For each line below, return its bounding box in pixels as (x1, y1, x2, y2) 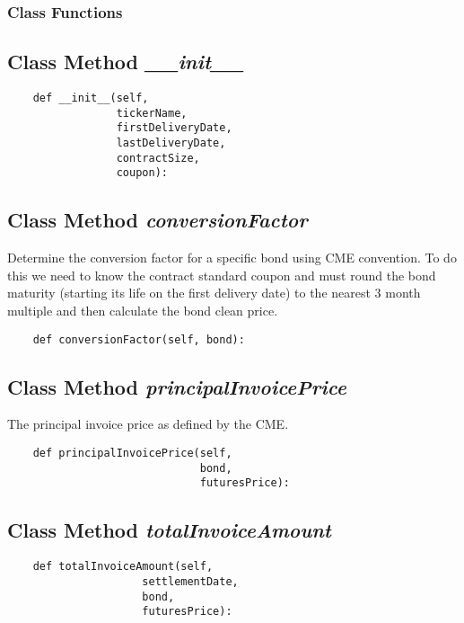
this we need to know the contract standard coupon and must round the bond (7, 265, 436, 284)
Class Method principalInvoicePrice (7, 372, 346, 400)
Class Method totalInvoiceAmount (7, 516, 331, 544)
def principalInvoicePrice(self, (32, 447, 232, 460)
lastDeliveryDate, (116, 137, 226, 150)
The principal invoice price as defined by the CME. (7, 414, 289, 433)
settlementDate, (142, 574, 239, 588)
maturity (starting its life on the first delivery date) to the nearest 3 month (7, 283, 421, 302)
